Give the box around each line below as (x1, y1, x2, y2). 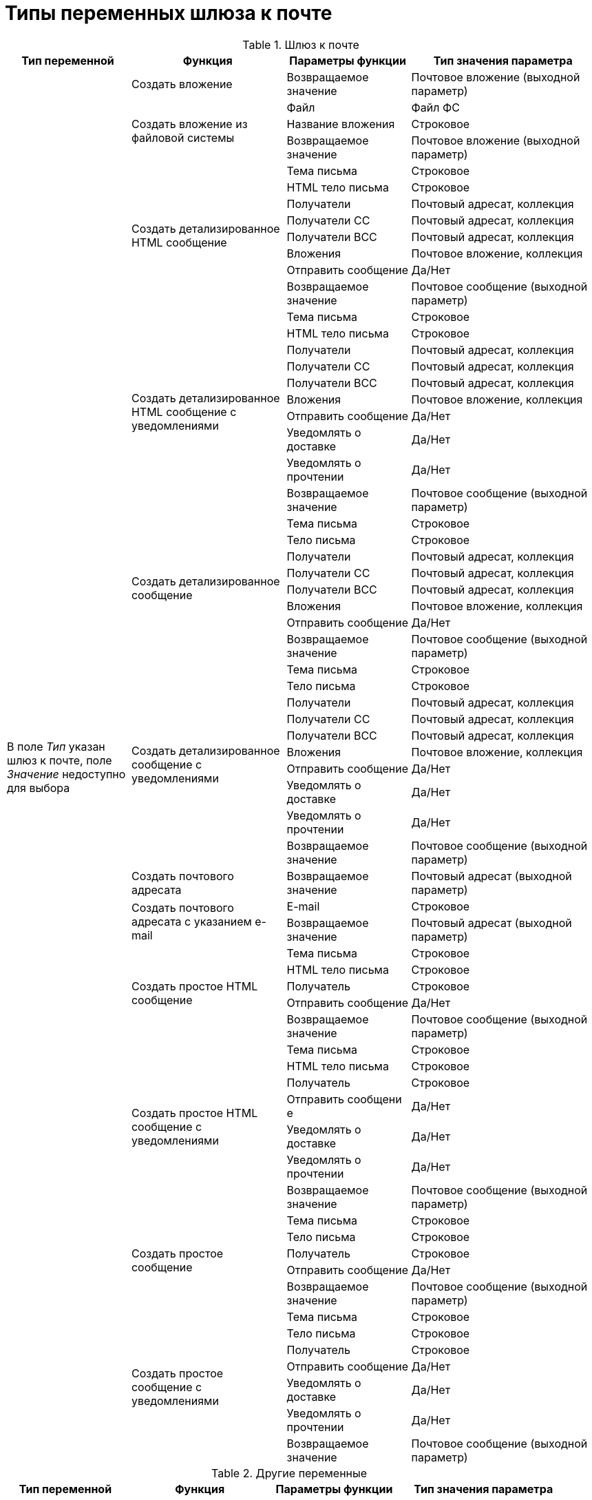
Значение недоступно (7, 767, 126, 781)
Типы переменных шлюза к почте (5, 1, 332, 25)
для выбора (7, 780, 70, 795)
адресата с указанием (131, 914, 252, 928)
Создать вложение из (131, 116, 248, 131)
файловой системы (131, 130, 235, 145)
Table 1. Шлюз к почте (242, 37, 359, 52)
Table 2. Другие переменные (211, 1466, 368, 1480)
